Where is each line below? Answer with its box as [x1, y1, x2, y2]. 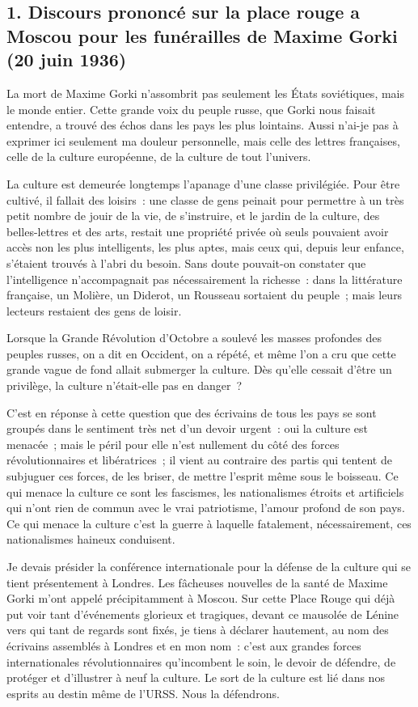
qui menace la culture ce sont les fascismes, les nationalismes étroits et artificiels [6, 483, 404, 500]
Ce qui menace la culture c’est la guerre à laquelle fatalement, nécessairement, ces [6, 514, 412, 531]
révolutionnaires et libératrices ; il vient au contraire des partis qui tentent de [6, 451, 392, 468]
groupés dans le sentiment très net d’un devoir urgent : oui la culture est [6, 420, 369, 437]
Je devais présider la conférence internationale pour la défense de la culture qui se [6, 558, 412, 575]
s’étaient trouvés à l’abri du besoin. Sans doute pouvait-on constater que [6, 254, 366, 271]
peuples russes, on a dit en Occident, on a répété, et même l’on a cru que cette [6, 345, 396, 362]
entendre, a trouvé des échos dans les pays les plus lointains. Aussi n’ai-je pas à [6, 116, 399, 133]
